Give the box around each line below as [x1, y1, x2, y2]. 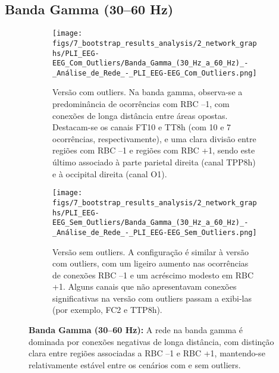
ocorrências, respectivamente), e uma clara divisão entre [52, 132, 256, 145]
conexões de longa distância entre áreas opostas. [52, 109, 228, 121]
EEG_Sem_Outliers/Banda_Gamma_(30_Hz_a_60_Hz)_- [52, 218, 249, 227]
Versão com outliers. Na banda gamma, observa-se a [52, 86, 243, 98]
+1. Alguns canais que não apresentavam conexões [52, 280, 237, 293]
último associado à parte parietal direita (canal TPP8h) [52, 156, 256, 168]
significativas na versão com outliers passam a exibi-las [52, 291, 252, 304]
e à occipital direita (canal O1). [52, 167, 167, 180]
